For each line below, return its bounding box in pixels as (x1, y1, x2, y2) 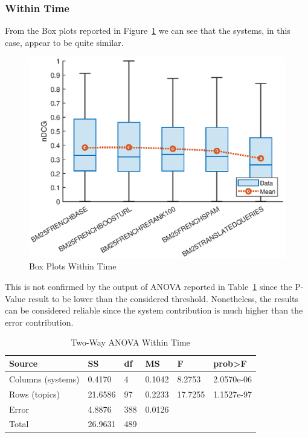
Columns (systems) (9, 372, 80, 385)
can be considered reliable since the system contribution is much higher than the (5, 304, 303, 317)
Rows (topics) (9, 387, 60, 400)
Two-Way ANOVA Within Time (71, 336, 190, 349)
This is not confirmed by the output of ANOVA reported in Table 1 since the (5, 280, 292, 293)
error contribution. (5, 315, 74, 328)
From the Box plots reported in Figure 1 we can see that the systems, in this (5, 24, 290, 37)
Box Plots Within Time (29, 260, 117, 272)
